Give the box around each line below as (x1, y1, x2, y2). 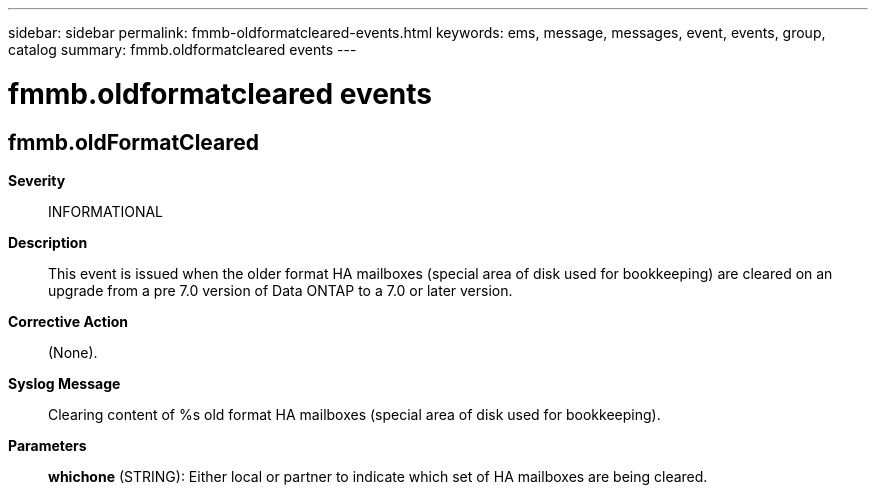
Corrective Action (8, 312, 128, 330)
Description (8, 233, 88, 251)
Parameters (8, 436, 87, 454)
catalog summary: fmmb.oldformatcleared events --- (8, 41, 357, 58)
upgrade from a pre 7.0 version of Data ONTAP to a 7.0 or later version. (48, 281, 513, 299)
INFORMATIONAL (48, 202, 164, 220)
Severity (8, 171, 66, 189)
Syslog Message (8, 374, 121, 392)
